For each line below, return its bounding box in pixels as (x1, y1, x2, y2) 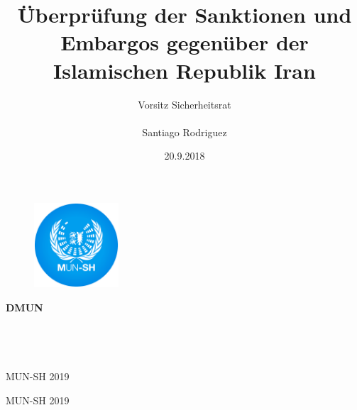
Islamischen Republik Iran (53, 55, 316, 84)
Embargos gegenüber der (60, 28, 309, 57)
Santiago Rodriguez (142, 124, 227, 139)
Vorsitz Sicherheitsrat (138, 96, 231, 111)
